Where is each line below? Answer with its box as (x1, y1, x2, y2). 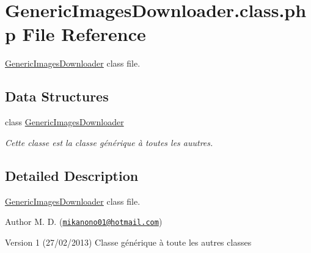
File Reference (22, 21, 146, 46)
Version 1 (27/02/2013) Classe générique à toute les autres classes (5, 235, 252, 248)
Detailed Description (5, 166, 139, 185)
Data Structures (5, 87, 109, 106)
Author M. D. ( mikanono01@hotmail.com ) (5, 215, 163, 228)
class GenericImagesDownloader (5, 116, 124, 128)
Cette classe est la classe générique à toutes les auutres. (5, 136, 213, 148)
